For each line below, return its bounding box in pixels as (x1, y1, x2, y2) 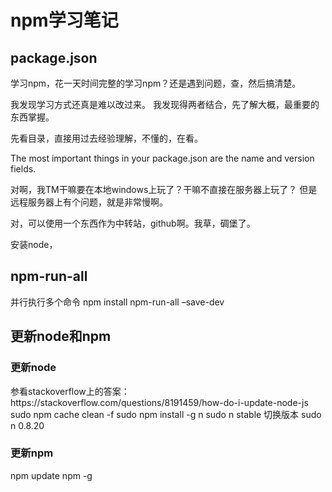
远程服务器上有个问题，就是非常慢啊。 (10, 196, 168, 208)
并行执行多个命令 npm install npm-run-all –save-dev (10, 296, 225, 308)
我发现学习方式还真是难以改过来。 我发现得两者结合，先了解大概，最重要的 (10, 99, 320, 110)
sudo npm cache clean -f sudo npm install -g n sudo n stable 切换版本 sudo (10, 408, 322, 420)
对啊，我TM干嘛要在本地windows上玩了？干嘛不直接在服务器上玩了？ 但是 (10, 184, 318, 195)
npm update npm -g (10, 469, 93, 481)
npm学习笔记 (10, 9, 119, 32)
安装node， (10, 239, 58, 250)
